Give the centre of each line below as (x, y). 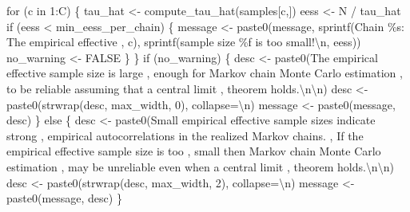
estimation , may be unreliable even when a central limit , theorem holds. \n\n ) (200, 166)
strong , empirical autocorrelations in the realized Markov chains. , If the (185, 135)
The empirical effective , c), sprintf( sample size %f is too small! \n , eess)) (184, 42)
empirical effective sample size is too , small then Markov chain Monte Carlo (194, 151)
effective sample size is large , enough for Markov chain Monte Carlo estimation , (205, 73)
